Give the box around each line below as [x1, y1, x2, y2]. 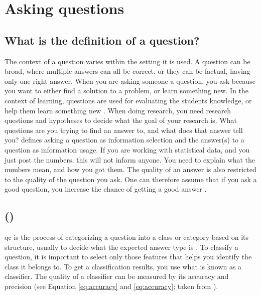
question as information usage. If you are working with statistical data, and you [5, 144, 250, 155]
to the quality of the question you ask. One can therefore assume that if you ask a [5, 174, 257, 184]
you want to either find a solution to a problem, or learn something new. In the [5, 85, 249, 96]
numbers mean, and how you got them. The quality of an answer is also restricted [5, 164, 256, 175]
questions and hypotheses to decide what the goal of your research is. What [5, 115, 237, 125]
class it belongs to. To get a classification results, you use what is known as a [5, 261, 242, 271]
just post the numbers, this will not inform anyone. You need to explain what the [5, 154, 255, 165]
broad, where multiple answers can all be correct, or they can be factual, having [5, 66, 250, 76]
